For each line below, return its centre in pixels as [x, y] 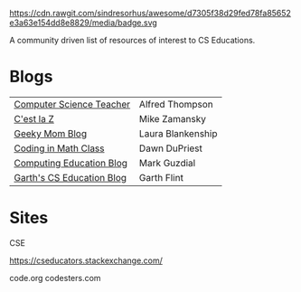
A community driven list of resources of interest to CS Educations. [132, 40]
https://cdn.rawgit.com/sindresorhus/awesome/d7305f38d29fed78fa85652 [150, 13]
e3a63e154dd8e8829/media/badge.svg [84, 23]
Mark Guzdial [167, 163]
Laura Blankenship [178, 133]
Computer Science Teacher [72, 104]
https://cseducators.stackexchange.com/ [86, 260]
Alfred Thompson [176, 104]
